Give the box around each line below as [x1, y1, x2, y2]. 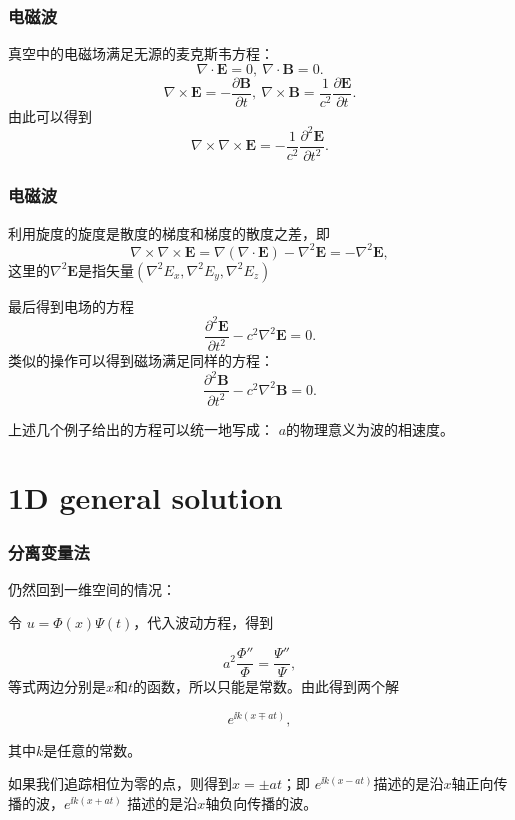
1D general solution [8, 477, 283, 518]
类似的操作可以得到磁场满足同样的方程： [8, 350, 274, 371]
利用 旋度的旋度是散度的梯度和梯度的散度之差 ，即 [8, 222, 330, 243]
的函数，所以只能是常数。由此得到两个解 [133, 676, 400, 697]
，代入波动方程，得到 [133, 612, 274, 633]
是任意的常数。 [43, 739, 142, 760]
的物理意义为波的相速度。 [286, 418, 455, 439]
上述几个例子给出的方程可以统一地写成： [8, 418, 274, 439]
